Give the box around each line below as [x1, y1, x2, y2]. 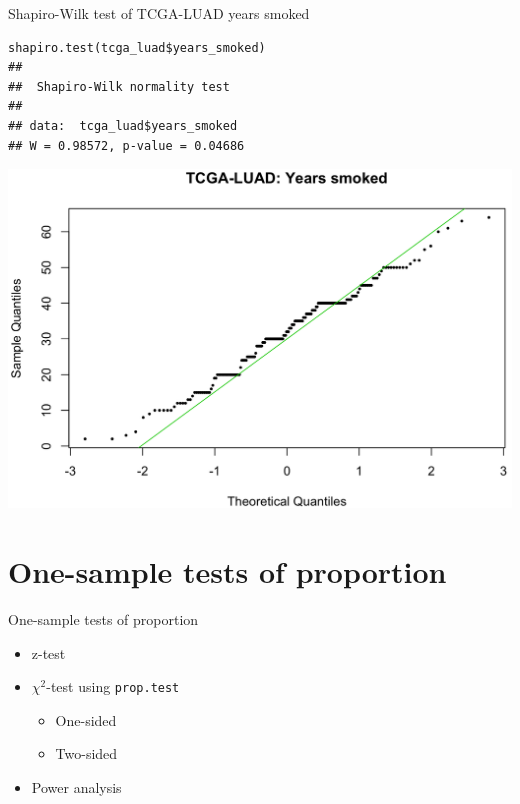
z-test [31, 642, 66, 663]
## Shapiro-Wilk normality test [8, 79, 230, 94]
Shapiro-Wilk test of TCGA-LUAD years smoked [8, 3, 310, 23]
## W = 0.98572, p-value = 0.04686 [8, 138, 245, 153]
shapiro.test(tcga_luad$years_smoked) [8, 40, 266, 55]
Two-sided [55, 743, 118, 764]
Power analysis [31, 777, 122, 798]
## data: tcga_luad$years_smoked [8, 118, 238, 133]
